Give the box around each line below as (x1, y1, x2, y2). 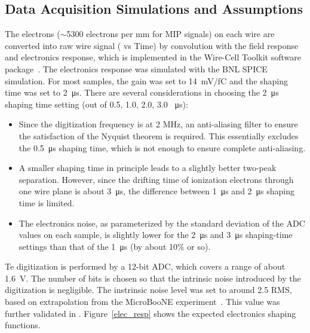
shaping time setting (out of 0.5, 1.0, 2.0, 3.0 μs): (5, 97, 188, 110)
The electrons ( (5, 28, 60, 40)
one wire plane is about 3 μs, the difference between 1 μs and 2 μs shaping (19, 185, 295, 197)
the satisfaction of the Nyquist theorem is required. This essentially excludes (19, 129, 299, 142)
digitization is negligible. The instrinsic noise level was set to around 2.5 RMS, (5, 283, 292, 296)
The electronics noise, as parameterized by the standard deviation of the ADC (19, 216, 305, 229)
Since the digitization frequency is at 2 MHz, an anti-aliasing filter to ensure (19, 118, 298, 130)
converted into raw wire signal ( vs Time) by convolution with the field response (5, 39, 299, 51)
